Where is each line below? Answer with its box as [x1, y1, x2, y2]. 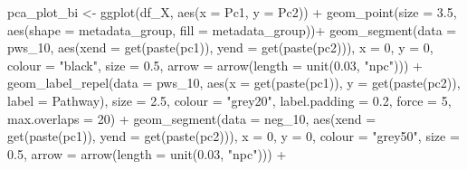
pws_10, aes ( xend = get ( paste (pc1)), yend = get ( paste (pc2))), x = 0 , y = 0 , [7, 38, 434, 57]
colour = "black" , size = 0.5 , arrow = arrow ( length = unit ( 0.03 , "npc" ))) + [7, 55, 423, 74]
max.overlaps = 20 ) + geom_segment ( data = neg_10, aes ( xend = [7, 109, 376, 127]
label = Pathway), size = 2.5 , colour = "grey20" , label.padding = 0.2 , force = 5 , [7, 90, 452, 109]
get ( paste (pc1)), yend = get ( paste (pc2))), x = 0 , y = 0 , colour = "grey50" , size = [7, 127, 460, 146]
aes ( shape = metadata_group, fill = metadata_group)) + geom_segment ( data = [7, 20, 457, 39]
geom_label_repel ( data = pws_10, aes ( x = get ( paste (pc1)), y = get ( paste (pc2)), [7, 73, 461, 92]
